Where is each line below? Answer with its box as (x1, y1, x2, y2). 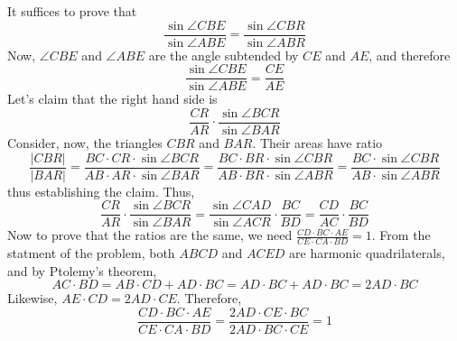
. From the (371, 226, 431, 244)
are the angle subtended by (148, 45, 299, 64)
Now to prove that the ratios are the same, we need (7, 226, 293, 244)
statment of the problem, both (7, 244, 175, 263)
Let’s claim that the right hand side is (7, 89, 218, 108)
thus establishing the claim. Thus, (7, 181, 195, 200)
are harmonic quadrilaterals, (289, 244, 445, 263)
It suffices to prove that (7, 2, 137, 20)
